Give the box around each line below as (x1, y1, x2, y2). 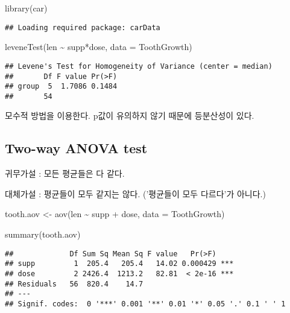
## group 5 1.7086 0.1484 (5, 82, 118, 91)
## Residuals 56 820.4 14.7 (5, 279, 143, 288)
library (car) (5, 2, 48, 14)
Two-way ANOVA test (5, 139, 148, 157)
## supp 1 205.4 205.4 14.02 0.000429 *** (5, 259, 234, 268)
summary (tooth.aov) (5, 228, 81, 241)
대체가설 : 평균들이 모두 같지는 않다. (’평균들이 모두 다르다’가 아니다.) (5, 187, 266, 200)
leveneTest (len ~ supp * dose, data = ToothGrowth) (5, 40, 192, 53)
